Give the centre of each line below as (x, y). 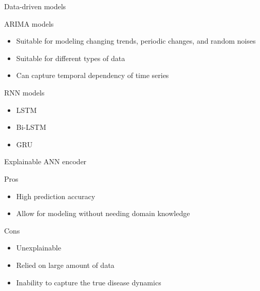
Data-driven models (35, 6)
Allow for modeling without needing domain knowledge (103, 213)
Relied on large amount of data (65, 265)
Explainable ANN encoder (45, 161)
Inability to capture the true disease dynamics (89, 282)
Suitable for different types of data (71, 58)
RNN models (24, 92)
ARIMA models (29, 23)
